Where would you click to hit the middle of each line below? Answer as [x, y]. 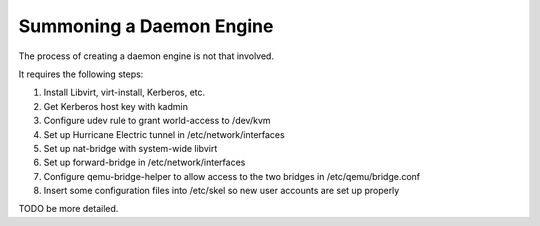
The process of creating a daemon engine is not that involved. [146, 56]
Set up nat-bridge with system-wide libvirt [130, 148]
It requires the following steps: [81, 74]
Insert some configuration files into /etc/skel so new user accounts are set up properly [221, 191]
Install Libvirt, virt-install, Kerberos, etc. [124, 92]
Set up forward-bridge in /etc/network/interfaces [144, 162]
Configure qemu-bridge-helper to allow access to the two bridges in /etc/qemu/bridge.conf [232, 176]
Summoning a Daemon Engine [146, 26]
